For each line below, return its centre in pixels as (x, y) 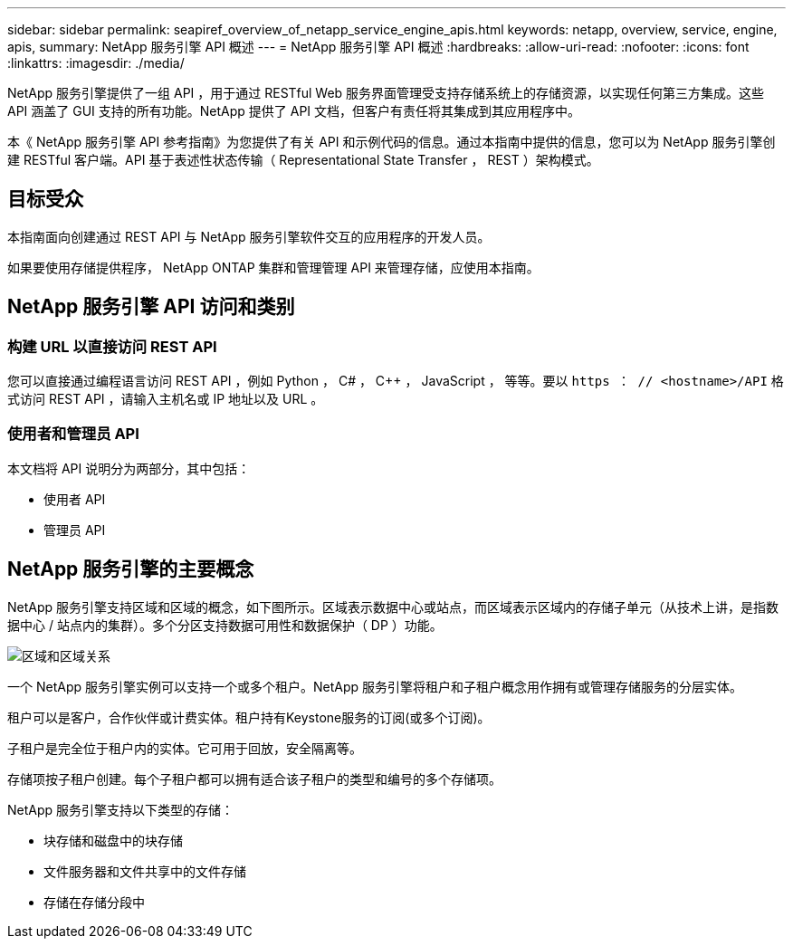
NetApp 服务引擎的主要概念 (131, 569)
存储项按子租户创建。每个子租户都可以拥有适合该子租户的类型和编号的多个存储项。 (254, 779)
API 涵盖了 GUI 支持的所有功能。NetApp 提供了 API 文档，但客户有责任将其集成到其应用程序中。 (294, 111)
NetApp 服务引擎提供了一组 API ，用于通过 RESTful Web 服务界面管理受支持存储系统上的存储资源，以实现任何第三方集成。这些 (386, 93)
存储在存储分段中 (94, 902)
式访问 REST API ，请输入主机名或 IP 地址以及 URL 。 (166, 399)
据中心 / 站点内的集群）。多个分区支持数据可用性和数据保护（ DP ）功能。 (225, 625)
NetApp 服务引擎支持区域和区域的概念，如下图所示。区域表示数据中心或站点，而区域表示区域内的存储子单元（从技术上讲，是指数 (393, 607)
